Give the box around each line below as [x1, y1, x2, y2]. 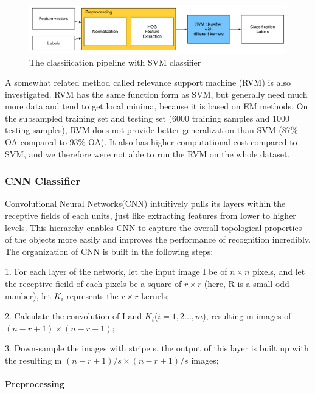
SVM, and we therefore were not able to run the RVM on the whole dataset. [5, 147, 290, 160]
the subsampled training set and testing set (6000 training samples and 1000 [5, 111, 290, 124]
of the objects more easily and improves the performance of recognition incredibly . [5, 233, 311, 246]
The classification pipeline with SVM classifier [29, 55, 201, 68]
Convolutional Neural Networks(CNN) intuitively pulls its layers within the [5, 197, 286, 210]
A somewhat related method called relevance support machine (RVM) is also [5, 76, 291, 89]
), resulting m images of [202, 309, 291, 322]
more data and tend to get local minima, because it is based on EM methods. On [5, 100, 308, 112]
